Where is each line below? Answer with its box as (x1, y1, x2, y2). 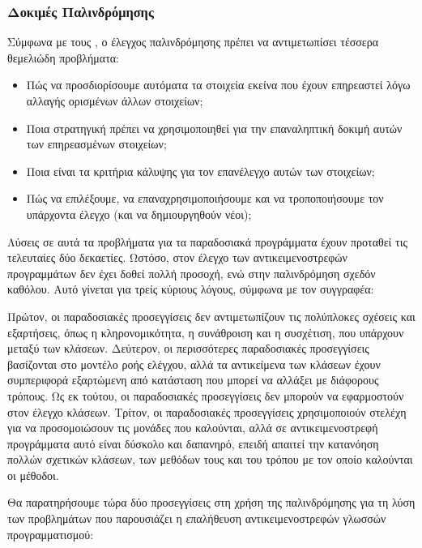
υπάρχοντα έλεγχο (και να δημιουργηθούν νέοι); (26, 205, 252, 222)
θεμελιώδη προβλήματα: (7, 49, 120, 66)
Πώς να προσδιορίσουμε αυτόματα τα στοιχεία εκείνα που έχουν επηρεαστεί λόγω (26, 76, 411, 93)
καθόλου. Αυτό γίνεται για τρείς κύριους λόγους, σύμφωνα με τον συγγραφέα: (7, 280, 374, 298)
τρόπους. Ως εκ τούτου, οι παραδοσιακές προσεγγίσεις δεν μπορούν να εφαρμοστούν (7, 387, 404, 404)
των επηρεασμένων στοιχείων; (26, 135, 167, 152)
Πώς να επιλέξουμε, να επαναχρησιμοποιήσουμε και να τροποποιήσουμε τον (26, 190, 384, 207)
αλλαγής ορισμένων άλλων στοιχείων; (26, 92, 203, 109)
